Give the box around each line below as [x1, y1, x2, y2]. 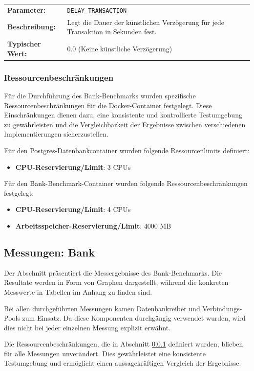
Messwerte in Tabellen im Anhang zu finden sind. [4, 286, 152, 297]
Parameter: [7, 4, 46, 15]
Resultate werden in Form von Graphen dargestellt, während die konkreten [4, 277, 229, 287]
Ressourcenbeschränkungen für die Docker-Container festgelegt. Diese [4, 100, 212, 110]
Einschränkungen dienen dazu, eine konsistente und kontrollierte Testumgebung [4, 110, 242, 120]
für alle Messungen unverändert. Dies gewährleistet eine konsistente [4, 348, 206, 358]
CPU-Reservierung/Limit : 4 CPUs [15, 204, 131, 214]
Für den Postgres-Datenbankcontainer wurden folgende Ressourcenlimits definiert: [4, 145, 250, 155]
